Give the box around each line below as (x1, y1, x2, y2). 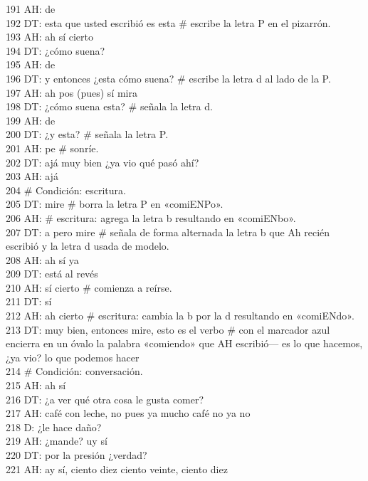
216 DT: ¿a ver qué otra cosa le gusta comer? (6, 391, 204, 406)
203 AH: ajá (6, 169, 58, 184)
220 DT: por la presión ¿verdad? (6, 448, 147, 462)
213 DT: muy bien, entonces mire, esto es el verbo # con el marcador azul (6, 322, 330, 337)
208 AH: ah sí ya (6, 252, 79, 267)
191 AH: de (6, 1, 56, 16)
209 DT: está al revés (6, 266, 98, 281)
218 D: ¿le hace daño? (6, 419, 102, 434)
